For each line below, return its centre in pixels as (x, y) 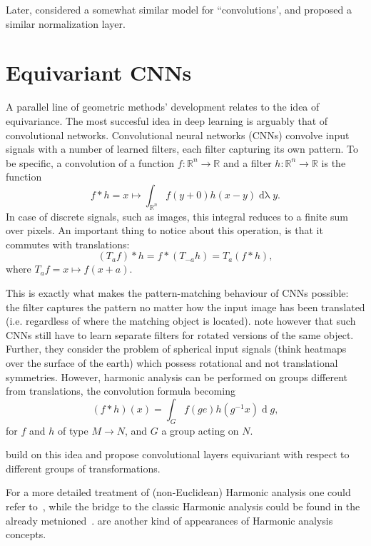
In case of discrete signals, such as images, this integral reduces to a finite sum (177, 216)
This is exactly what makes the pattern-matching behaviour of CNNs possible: (177, 293)
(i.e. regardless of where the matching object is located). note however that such (181, 321)
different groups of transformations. (83, 468)
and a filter (247, 162)
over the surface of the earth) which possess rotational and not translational (172, 363)
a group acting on (200, 430)
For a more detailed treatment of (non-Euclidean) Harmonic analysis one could (178, 492)
